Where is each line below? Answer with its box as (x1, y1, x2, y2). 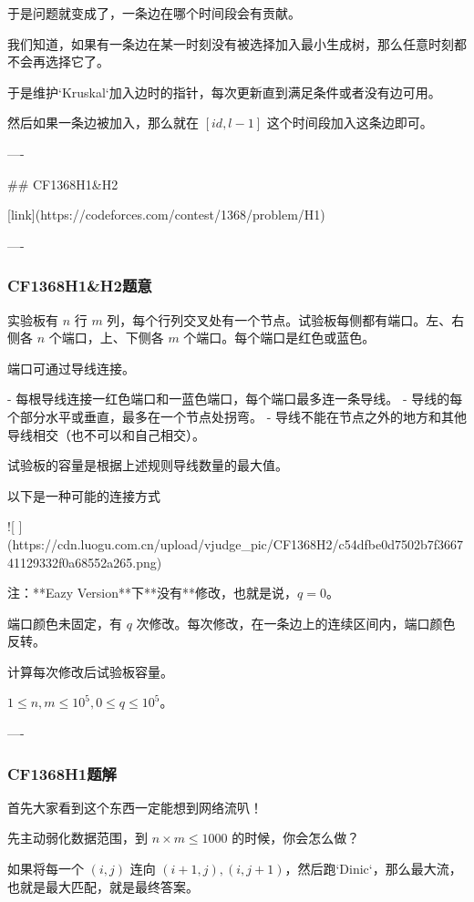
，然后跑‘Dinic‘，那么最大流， (284, 859, 462, 878)
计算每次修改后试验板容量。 (7, 661, 173, 681)
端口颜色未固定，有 (7, 613, 122, 632)
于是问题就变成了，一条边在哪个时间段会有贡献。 (7, 4, 301, 22)
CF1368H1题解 (7, 762, 117, 784)
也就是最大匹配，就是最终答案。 (7, 876, 199, 896)
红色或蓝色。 (298, 328, 376, 347)
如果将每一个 (7, 859, 84, 878)
